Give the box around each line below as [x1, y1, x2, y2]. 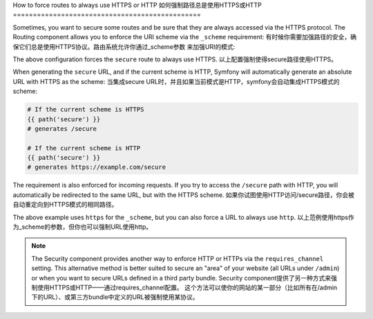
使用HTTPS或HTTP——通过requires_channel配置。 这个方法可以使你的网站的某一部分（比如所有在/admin [37, 283, 338, 291]
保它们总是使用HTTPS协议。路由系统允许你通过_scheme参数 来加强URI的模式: [12, 42, 236, 51]
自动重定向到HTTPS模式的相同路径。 [12, 200, 118, 209]
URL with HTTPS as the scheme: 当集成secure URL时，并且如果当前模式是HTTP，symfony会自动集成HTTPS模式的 [12, 77, 340, 85]
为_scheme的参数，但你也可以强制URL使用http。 [12, 223, 152, 231]
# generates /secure [27, 125, 97, 132]
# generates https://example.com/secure [27, 163, 166, 172]
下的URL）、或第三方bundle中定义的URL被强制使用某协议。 [31, 293, 199, 301]
